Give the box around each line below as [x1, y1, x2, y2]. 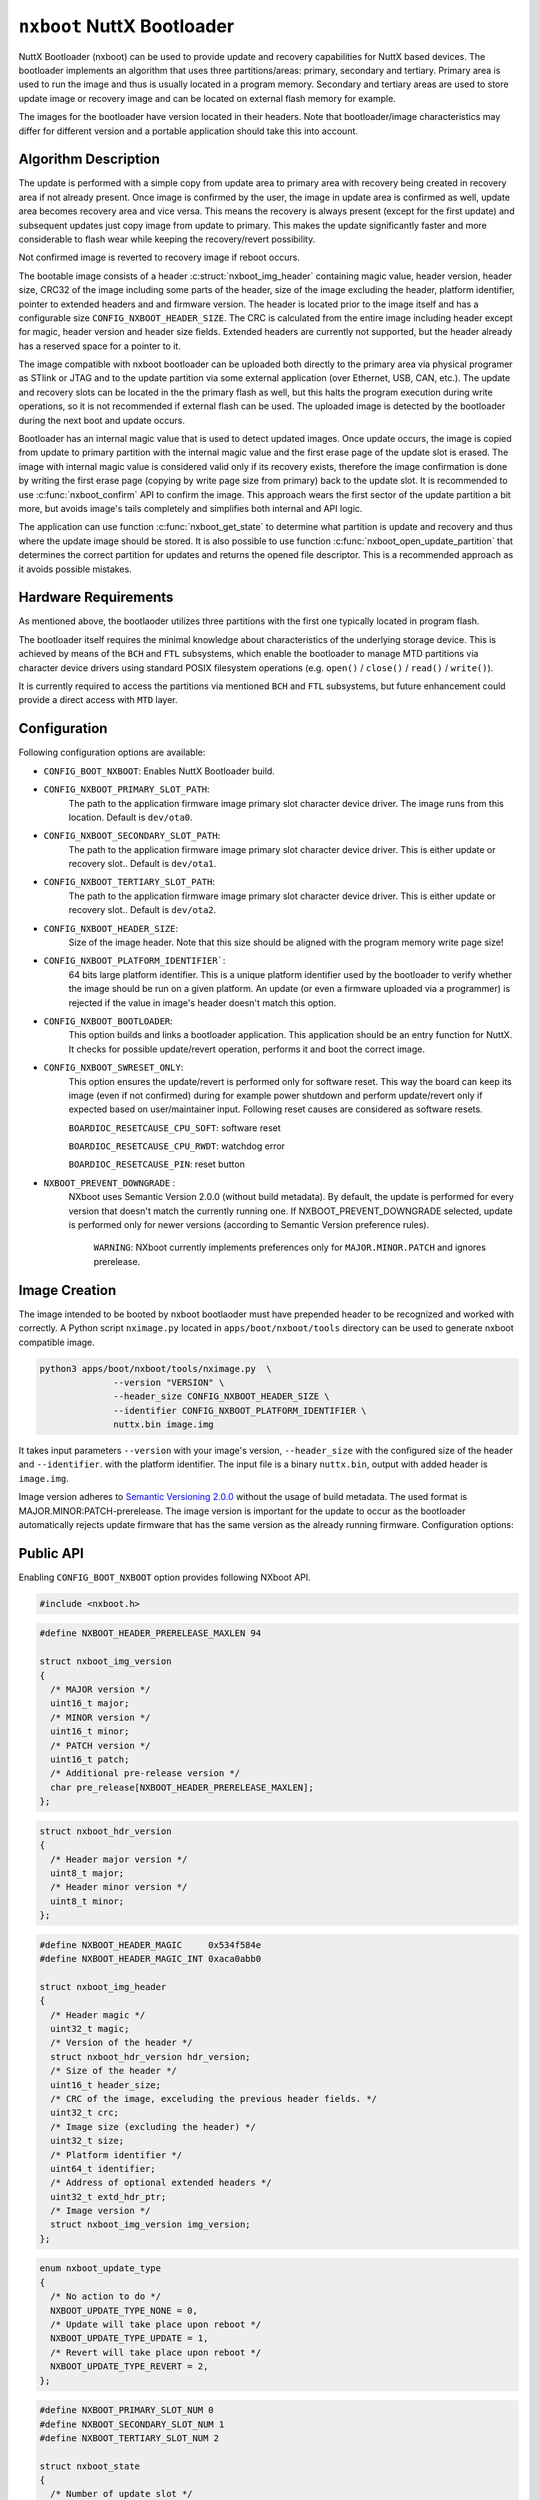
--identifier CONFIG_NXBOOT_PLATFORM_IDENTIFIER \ [113, 1405, 367, 1416]
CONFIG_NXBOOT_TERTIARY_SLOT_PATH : [43, 876, 215, 888]
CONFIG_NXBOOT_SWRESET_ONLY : [43, 1061, 184, 1074]
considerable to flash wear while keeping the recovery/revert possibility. [18, 233, 316, 245]
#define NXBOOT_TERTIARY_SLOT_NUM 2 [39, 2432, 220, 2444]
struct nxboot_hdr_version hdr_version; [50, 2051, 251, 2062]
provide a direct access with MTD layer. [18, 694, 178, 706]
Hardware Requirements [18, 589, 174, 606]
